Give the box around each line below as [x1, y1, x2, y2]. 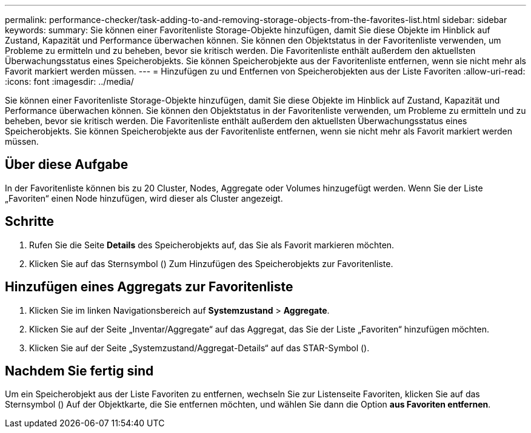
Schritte [5, 214, 54, 230]
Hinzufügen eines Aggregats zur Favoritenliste [5, 279, 293, 295]
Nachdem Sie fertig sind [5, 363, 154, 378]
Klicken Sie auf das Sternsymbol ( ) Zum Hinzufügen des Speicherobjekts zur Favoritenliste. [29, 258, 393, 269]
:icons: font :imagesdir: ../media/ [5, 76, 134, 87]
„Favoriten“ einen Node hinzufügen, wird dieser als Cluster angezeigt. [5, 193, 283, 203]
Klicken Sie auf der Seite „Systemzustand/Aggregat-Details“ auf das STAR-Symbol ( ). [29, 342, 370, 353]
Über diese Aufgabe [5, 157, 129, 173]
